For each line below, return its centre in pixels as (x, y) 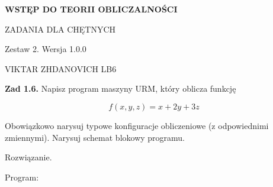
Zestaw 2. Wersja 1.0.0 (46, 49)
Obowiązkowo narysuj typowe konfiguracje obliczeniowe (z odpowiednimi (137, 125)
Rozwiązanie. (28, 157)
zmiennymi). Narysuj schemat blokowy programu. (95, 137)
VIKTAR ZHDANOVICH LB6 (61, 68)
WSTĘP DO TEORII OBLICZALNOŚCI (91, 9)
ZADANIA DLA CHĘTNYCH (60, 29)
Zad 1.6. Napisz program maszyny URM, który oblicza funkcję (121, 88)
